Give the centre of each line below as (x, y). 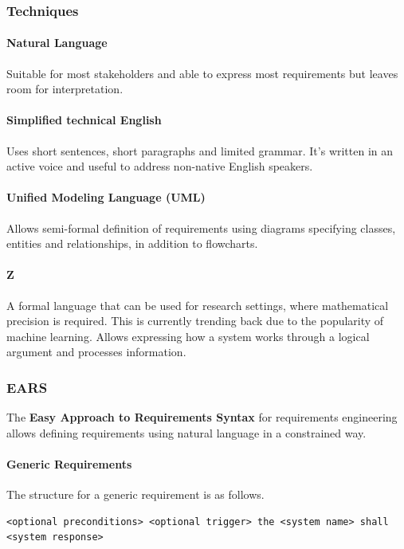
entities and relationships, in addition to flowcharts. (132, 243)
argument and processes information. (96, 352)
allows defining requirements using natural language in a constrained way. (186, 432)
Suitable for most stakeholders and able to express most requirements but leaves (202, 73)
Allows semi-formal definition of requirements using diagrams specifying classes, (201, 227)
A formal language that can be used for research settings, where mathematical (198, 305)
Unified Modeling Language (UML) (106, 197)
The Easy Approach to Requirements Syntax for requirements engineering (202, 417)
